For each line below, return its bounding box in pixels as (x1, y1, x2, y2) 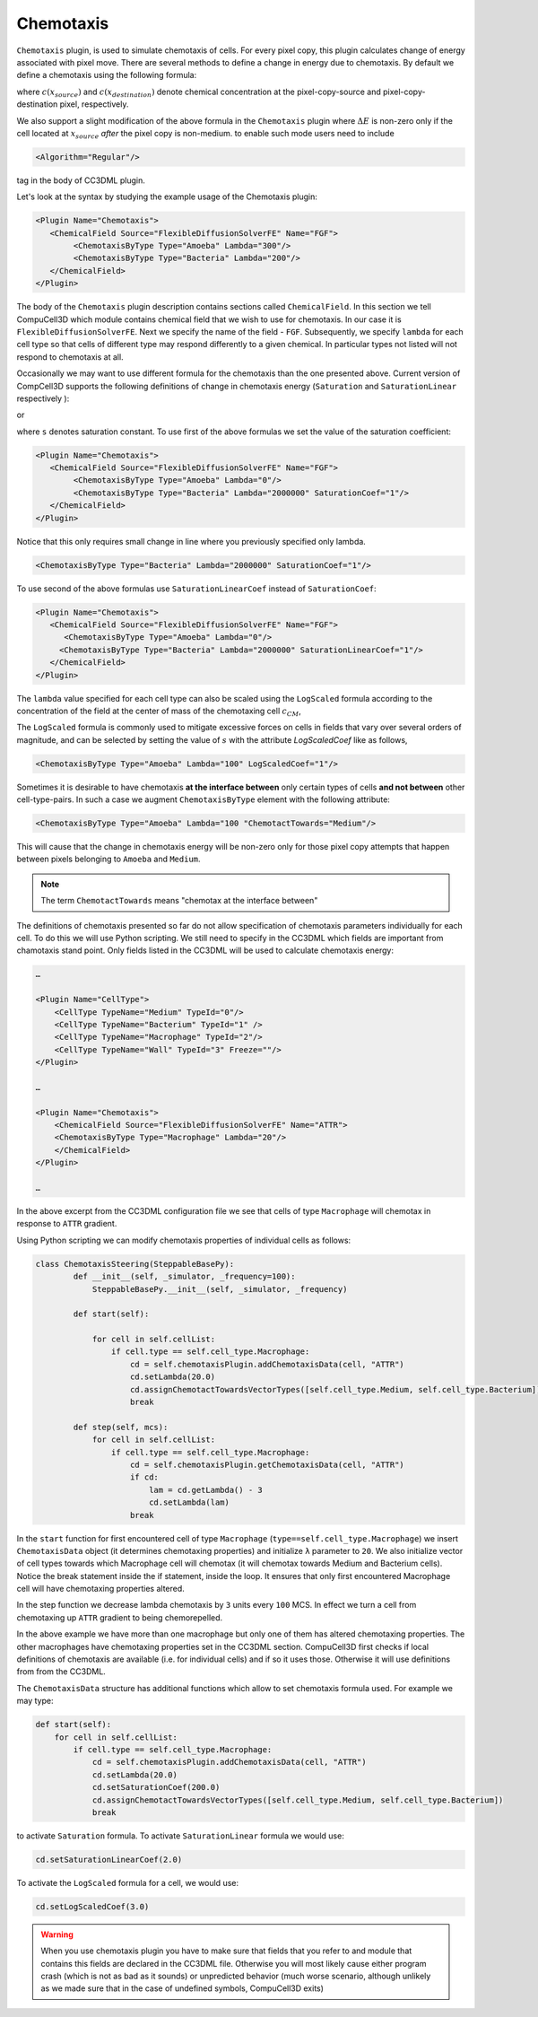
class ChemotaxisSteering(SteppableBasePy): (35, 1259, 235, 1269)
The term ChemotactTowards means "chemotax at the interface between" (40, 895, 318, 906)
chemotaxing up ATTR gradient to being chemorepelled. (16, 1611, 223, 1623)
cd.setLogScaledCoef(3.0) (35, 1901, 150, 1911)
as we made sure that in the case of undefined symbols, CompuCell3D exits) (40, 1983, 325, 1994)
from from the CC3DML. (16, 1666, 107, 1677)
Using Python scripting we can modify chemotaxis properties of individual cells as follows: (16, 1235, 351, 1245)
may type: (16, 1696, 54, 1707)
